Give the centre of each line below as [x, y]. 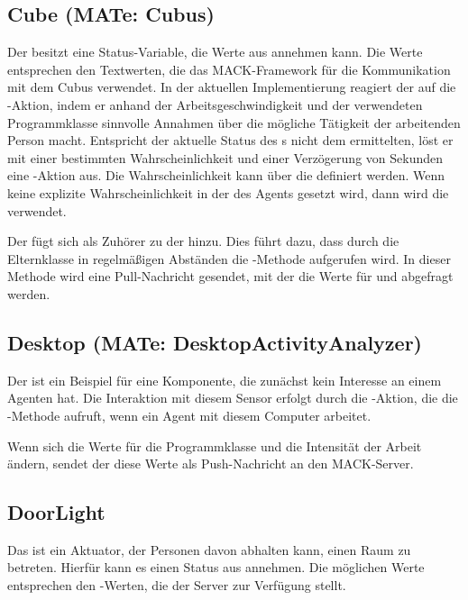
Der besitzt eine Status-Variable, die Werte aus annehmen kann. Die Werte [215, 52]
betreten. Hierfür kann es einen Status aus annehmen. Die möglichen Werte [216, 567]
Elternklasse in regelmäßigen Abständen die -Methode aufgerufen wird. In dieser [229, 258]
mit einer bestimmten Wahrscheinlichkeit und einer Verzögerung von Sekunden [225, 157]
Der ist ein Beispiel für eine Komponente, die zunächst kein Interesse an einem [225, 380]
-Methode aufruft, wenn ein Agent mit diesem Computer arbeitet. [189, 415]
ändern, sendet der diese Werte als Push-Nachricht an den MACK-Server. [211, 464]
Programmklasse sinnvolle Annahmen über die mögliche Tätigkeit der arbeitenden [234, 122]
